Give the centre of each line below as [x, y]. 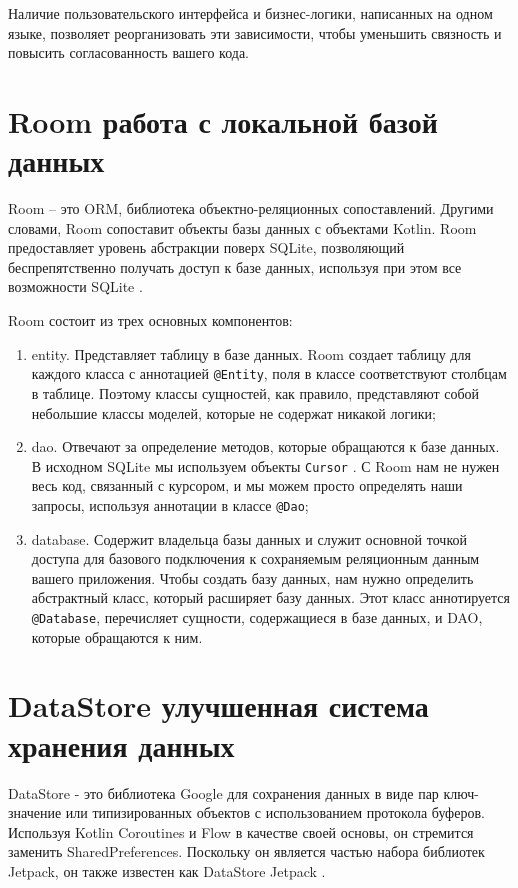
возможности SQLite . [75, 286]
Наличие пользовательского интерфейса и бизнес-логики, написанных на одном [250, 13]
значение [35, 812]
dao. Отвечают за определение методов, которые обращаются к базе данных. [265, 446]
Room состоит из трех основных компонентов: [150, 320]
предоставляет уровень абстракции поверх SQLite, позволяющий [206, 247]
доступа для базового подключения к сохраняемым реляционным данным [255, 558]
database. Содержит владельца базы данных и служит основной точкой [249, 538]
